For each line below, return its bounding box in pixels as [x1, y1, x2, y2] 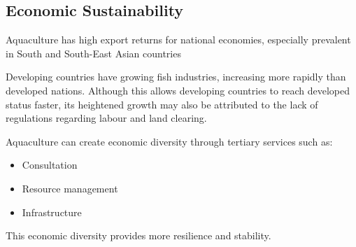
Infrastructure [22, 204, 82, 219]
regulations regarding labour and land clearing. [6, 111, 207, 125]
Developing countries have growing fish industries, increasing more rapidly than [6, 69, 346, 84]
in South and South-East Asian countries [6, 45, 181, 60]
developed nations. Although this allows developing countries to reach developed [6, 83, 350, 97]
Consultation [22, 157, 78, 172]
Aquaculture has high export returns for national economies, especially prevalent [6, 32, 351, 47]
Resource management [22, 181, 118, 195]
